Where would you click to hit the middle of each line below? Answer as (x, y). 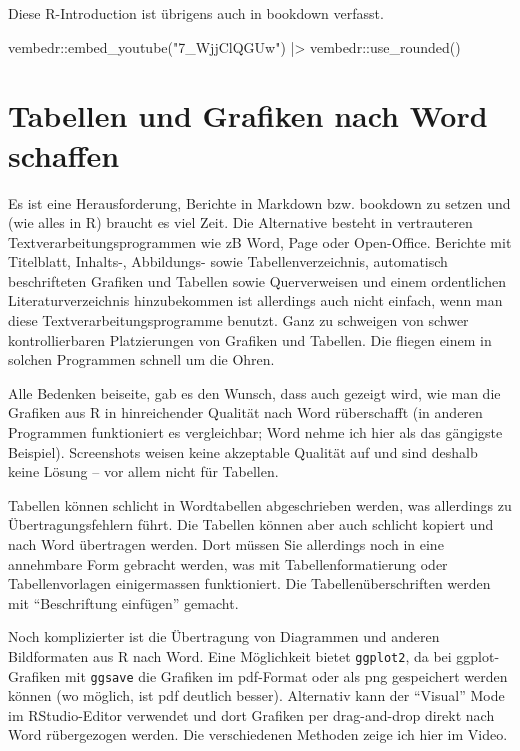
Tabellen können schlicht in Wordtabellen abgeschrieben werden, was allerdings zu (260, 504)
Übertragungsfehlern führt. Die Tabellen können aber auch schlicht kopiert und (251, 524)
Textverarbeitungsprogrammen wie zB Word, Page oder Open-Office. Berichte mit (260, 241)
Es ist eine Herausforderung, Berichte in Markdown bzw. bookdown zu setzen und (259, 202)
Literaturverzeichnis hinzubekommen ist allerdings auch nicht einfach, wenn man (255, 300)
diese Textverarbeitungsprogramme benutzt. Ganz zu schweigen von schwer (238, 320)
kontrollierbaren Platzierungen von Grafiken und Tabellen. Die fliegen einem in (250, 339)
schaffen (64, 154)
